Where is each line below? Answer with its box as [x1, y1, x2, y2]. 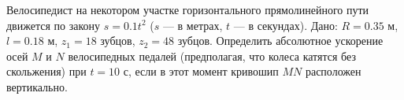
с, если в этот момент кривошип [123, 63, 279, 80]
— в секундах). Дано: [233, 17, 338, 33]
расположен [305, 63, 361, 80]
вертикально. [6, 78, 68, 94]
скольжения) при [6, 63, 87, 80]
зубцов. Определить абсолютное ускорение [177, 32, 384, 49]
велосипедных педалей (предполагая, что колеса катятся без [68, 47, 356, 64]
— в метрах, [162, 17, 223, 33]
